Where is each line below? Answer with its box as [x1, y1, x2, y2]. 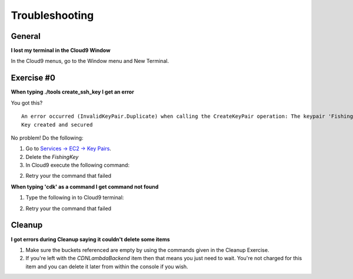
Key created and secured [21, 121, 93, 128]
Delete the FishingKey [25, 153, 79, 160]
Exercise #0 [11, 73, 56, 83]
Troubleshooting [11, 9, 94, 22]
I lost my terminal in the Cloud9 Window [11, 47, 111, 54]
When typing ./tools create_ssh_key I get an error [11, 88, 135, 95]
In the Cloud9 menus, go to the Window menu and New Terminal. [11, 58, 169, 65]
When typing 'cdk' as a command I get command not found [11, 183, 159, 190]
